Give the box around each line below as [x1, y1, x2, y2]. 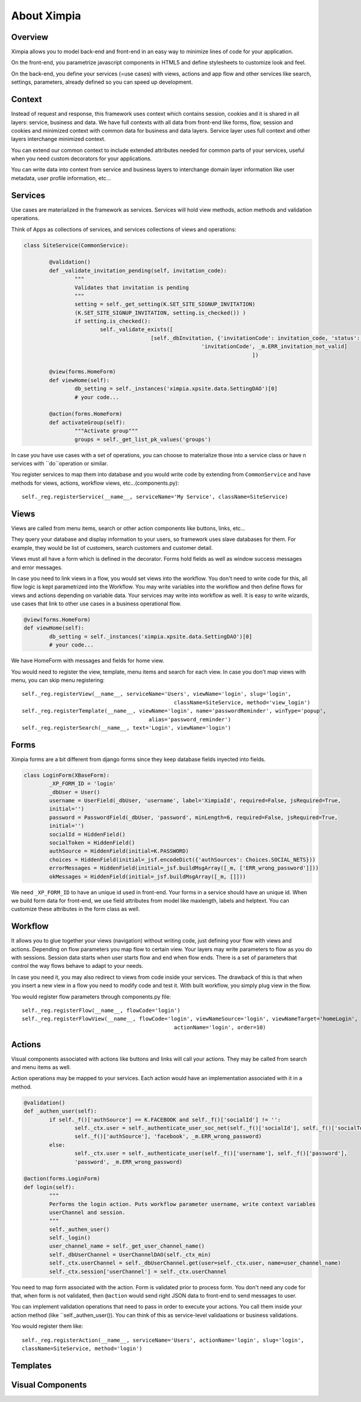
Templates [11, 1360, 52, 1371]
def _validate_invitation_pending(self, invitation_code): [49, 267, 227, 274]
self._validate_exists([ [99, 326, 173, 333]
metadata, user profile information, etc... [11, 174, 111, 182]
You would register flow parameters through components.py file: [11, 993, 171, 1000]
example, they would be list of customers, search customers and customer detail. [11, 544, 213, 551]
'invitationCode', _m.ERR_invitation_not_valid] [201, 343, 348, 350]
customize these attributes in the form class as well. [11, 905, 140, 913]
